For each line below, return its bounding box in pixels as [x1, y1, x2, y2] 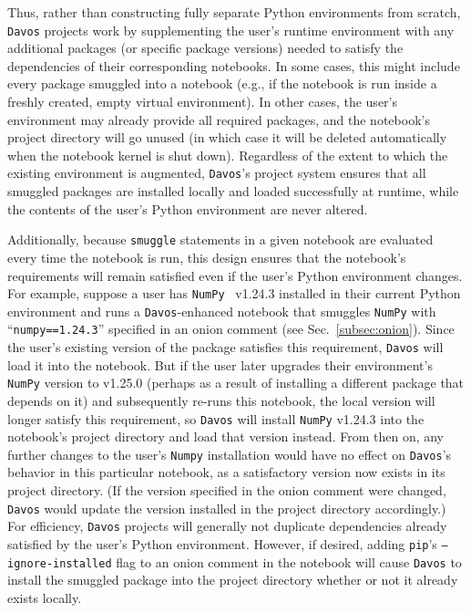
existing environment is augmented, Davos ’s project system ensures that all [7, 163, 426, 182]
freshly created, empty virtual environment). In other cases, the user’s [7, 92, 397, 111]
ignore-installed [7, 556, 112, 570]
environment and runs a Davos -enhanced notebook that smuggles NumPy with [7, 301, 436, 320]
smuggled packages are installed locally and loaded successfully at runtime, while [7, 182, 459, 201]
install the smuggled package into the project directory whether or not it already [7, 570, 458, 589]
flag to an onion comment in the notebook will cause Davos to [116, 552, 462, 571]
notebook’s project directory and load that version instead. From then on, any [7, 427, 445, 446]
